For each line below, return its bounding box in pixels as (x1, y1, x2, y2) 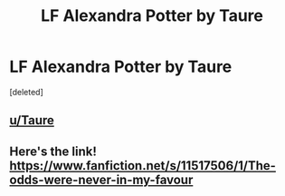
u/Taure (9, 113, 54, 128)
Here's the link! (9, 143, 98, 159)
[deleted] (9, 86, 43, 97)
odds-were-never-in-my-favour (9, 171, 194, 187)
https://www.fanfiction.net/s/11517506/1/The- (9, 158, 276, 173)
